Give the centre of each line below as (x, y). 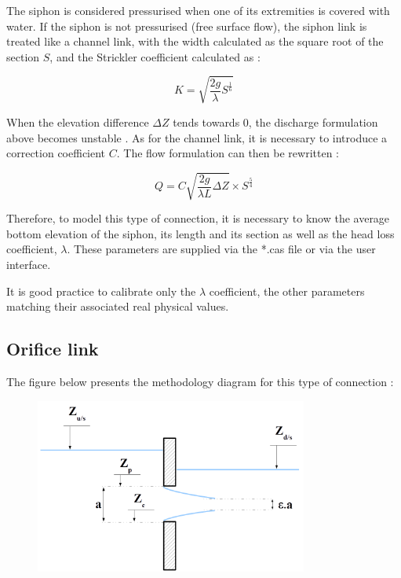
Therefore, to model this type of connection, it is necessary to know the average (198, 218)
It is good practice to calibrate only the (101, 291)
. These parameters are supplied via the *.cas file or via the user (221, 249)
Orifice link (53, 349)
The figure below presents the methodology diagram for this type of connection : (200, 382)
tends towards (206, 121)
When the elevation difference (78, 121)
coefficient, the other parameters (287, 291)
